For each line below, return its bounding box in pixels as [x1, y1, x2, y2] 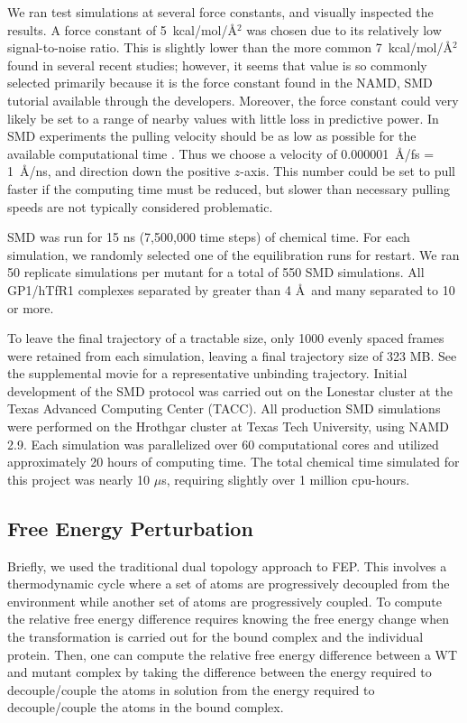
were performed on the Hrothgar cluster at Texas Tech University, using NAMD [7, 417, 449, 436]
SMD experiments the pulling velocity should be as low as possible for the [7, 126, 417, 145]
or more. [7, 298, 54, 317]
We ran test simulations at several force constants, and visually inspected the [7, 3, 434, 21]
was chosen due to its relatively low [246, 20, 442, 39]
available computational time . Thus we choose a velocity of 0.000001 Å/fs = [7, 144, 435, 162]
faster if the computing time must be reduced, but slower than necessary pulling [7, 179, 450, 198]
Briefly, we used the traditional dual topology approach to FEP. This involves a [7, 556, 447, 575]
